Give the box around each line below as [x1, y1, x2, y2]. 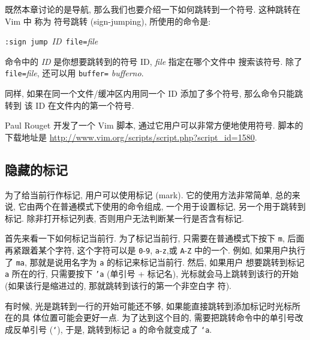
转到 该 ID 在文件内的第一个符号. [5, 99, 134, 111]
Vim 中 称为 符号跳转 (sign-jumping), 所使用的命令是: [5, 14, 211, 27]
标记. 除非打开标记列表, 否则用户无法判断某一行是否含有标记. [5, 211, 244, 224]
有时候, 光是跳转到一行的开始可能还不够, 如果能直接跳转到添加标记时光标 [5, 299, 293, 312]
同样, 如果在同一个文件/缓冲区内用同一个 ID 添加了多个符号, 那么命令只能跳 [5, 87, 303, 100]
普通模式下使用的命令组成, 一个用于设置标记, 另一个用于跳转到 [60, 200, 306, 213]
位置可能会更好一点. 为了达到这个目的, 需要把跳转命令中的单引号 [41, 311, 295, 324]
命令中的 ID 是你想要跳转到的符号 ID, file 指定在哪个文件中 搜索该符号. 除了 [5, 55, 303, 67]
